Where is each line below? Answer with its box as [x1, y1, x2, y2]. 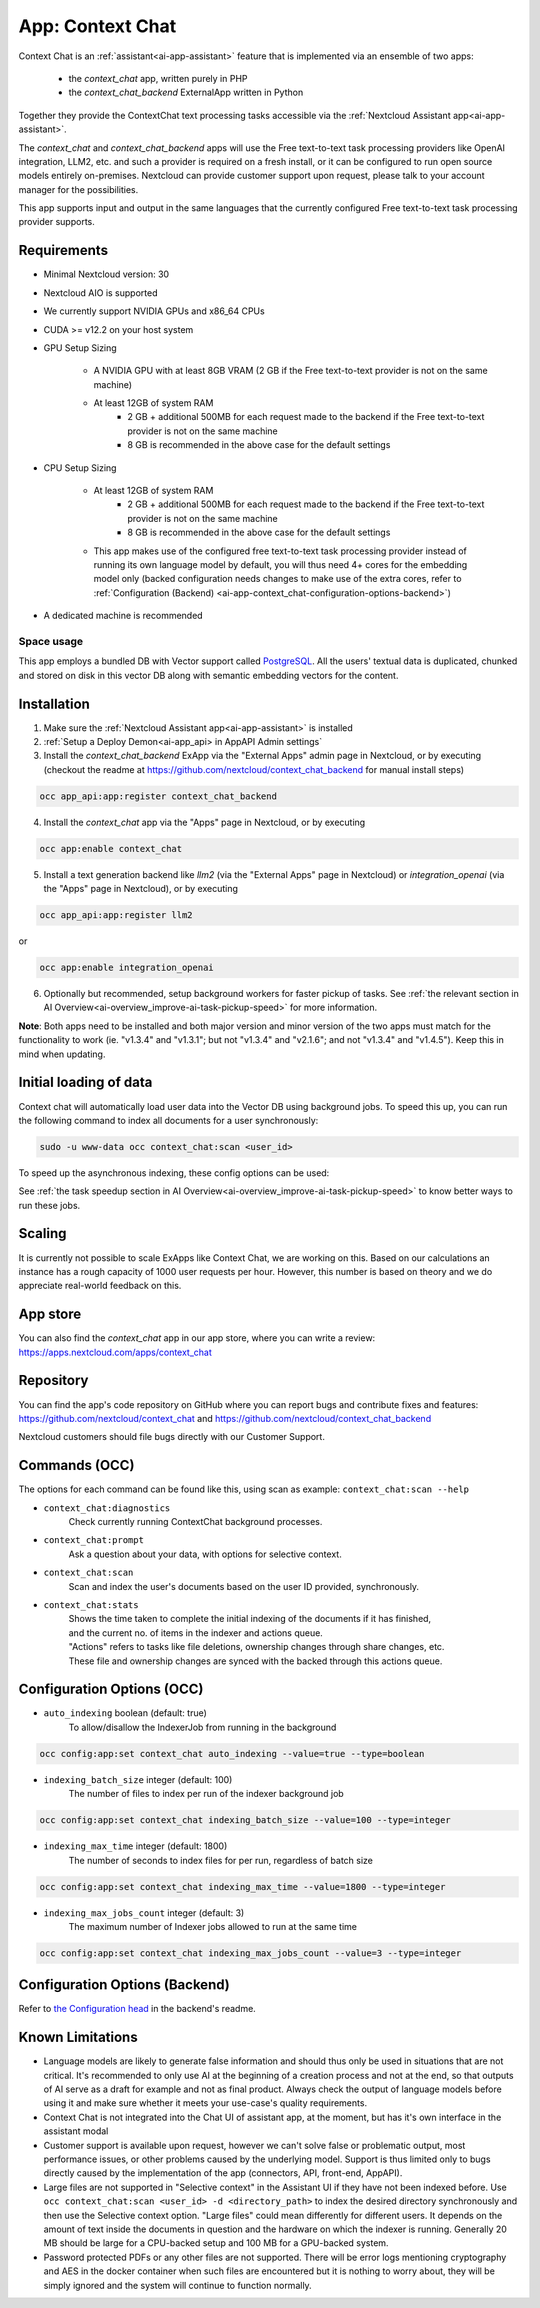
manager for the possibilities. [18, 183, 139, 195]
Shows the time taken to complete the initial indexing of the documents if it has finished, [68, 1613, 432, 1625]
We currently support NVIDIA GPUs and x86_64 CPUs [43, 305, 265, 317]
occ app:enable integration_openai [39, 962, 214, 974]
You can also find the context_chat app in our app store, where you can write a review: [18, 1332, 376, 1344]
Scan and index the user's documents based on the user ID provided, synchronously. [68, 1580, 420, 1592]
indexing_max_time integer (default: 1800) [43, 1840, 228, 1852]
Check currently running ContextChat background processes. [68, 1516, 323, 1528]
